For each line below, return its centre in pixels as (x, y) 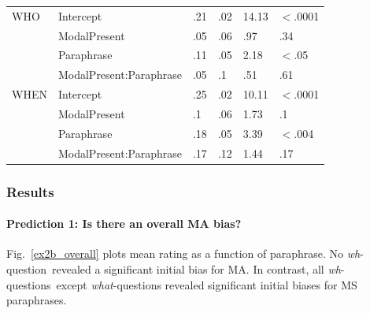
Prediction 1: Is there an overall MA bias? (124, 224)
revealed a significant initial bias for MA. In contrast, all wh (196, 268)
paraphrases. (37, 300)
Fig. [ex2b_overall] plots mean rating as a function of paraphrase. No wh (183, 253)
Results (30, 191)
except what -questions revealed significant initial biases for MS (207, 284)
